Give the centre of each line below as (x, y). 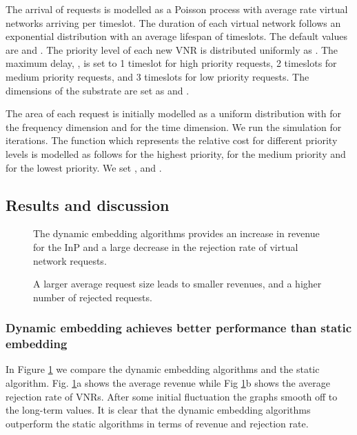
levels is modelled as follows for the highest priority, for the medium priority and (176, 153)
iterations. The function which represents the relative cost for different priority (172, 140)
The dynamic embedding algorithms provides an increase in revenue (176, 233)
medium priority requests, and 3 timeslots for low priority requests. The (157, 76)
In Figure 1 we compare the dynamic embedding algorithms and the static (163, 369)
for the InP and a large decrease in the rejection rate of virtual (166, 246)
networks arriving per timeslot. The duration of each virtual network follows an (173, 22)
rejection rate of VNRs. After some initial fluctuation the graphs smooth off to (172, 396)
